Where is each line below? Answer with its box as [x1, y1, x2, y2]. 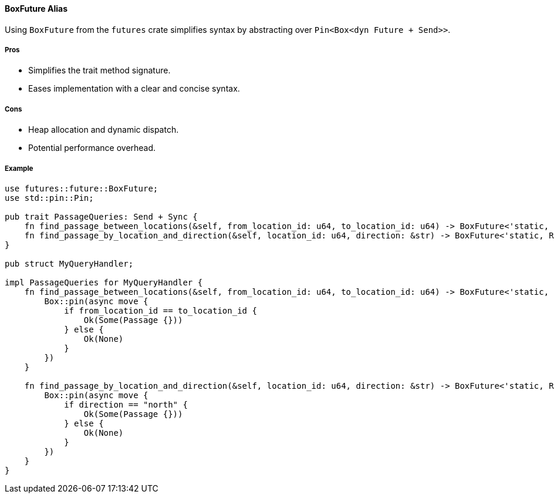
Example [5, 164, 33, 173]
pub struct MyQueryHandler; [5, 258, 134, 268]
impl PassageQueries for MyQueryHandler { [5, 277, 203, 287]
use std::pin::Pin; [5, 193, 94, 203]
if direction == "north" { [64, 399, 188, 409]
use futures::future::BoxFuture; [5, 183, 158, 193]
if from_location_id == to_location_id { [64, 305, 257, 315]
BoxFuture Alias [5, 4, 68, 14]
